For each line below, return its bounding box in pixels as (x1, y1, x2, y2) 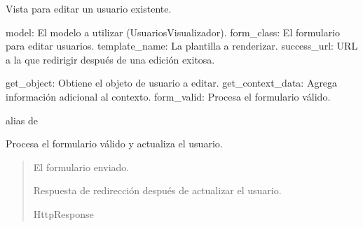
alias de (6, 112, 38, 127)
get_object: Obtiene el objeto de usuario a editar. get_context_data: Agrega (6, 75, 338, 90)
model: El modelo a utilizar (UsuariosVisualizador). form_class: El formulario (6, 24, 341, 39)
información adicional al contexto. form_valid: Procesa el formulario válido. (6, 89, 331, 103)
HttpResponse (33, 206, 94, 221)
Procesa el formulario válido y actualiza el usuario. (6, 136, 223, 151)
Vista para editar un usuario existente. (6, 1, 172, 15)
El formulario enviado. (33, 159, 130, 174)
